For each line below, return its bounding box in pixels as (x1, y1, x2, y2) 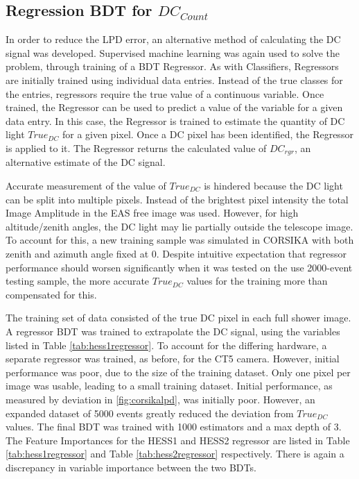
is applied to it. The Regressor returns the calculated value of (6, 140, 267, 155)
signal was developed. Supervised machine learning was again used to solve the (6, 45, 340, 60)
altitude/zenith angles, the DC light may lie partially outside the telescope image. (6, 219, 353, 233)
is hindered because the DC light (204, 178, 343, 192)
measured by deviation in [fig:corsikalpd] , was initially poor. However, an (6, 392, 315, 406)
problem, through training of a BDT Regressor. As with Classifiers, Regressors (6, 59, 339, 74)
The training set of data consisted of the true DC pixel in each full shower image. (6, 310, 351, 325)
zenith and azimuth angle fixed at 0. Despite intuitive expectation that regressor (6, 246, 347, 260)
